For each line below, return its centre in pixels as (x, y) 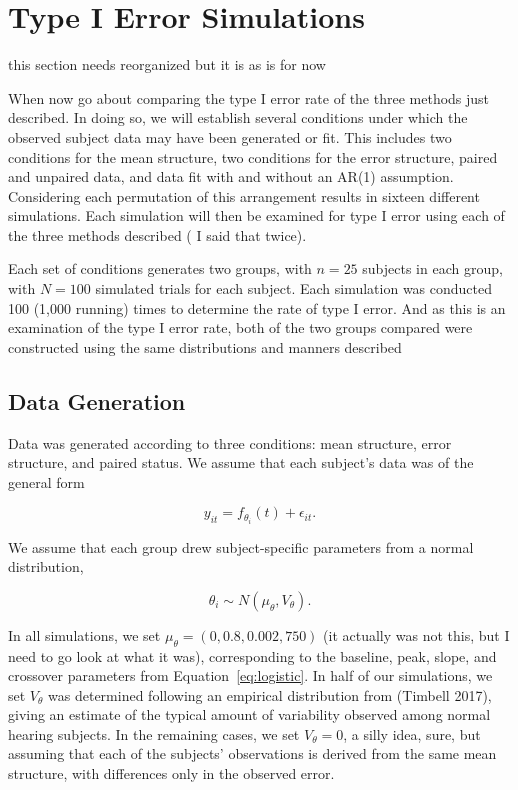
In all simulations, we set (84, 634)
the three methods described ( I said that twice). (157, 234)
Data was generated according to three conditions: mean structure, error (230, 442)
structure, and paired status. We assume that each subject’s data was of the (241, 462)
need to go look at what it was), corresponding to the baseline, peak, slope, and (252, 655)
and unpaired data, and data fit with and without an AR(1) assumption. (231, 176)
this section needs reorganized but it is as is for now (167, 64)
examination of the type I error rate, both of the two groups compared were (240, 327)
